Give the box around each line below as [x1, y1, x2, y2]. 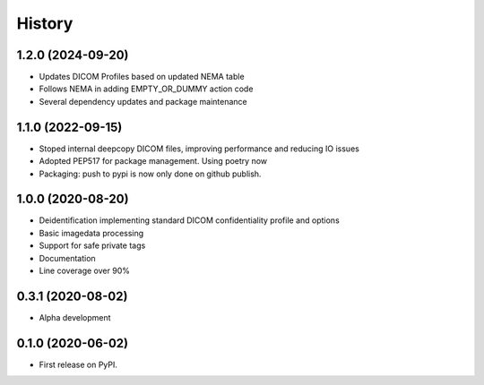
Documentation [39, 252, 96, 263]
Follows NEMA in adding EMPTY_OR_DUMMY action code [39, 83, 254, 94]
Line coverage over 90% [39, 265, 130, 276]
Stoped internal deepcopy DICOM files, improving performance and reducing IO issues [39, 143, 360, 154]
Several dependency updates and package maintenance [39, 96, 247, 107]
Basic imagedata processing [39, 227, 144, 238]
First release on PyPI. [39, 359, 118, 370]
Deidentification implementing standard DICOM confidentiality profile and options [39, 215, 340, 226]
